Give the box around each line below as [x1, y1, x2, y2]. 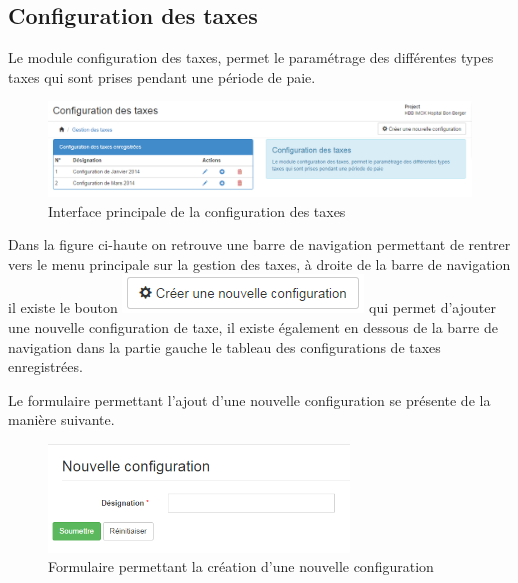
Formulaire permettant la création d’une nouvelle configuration [48, 556, 434, 577]
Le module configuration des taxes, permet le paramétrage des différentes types [8, 47, 494, 68]
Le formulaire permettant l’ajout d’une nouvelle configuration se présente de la [8, 389, 491, 410]
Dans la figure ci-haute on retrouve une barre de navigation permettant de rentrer [8, 234, 511, 255]
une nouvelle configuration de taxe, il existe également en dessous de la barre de [8, 317, 498, 337]
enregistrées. [8, 356, 83, 377]
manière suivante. [8, 409, 115, 430]
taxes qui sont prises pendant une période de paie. [8, 66, 316, 87]
